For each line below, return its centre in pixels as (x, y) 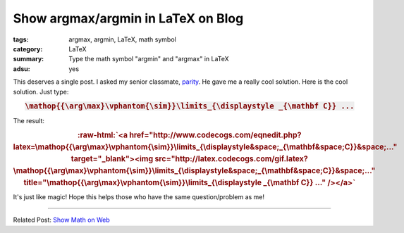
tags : (21, 39)
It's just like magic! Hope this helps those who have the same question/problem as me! (139, 197)
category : (28, 49)
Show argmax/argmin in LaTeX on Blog (128, 18)
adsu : (22, 69)
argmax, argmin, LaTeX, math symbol (122, 39)
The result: (29, 120)
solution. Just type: (41, 92)
